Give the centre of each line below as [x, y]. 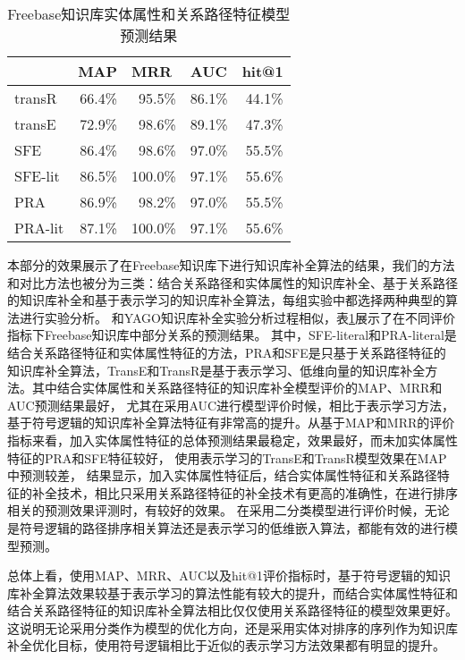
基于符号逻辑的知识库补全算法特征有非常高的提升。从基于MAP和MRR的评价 [231, 423]
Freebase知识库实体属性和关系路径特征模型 [149, 14]
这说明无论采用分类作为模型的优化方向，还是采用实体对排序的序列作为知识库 [232, 627]
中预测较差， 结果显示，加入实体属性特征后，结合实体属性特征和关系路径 [222, 475]
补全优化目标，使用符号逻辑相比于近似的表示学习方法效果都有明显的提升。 [226, 645]
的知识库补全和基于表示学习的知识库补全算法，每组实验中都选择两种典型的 [226, 300]
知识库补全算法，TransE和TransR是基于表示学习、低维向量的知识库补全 [216, 370]
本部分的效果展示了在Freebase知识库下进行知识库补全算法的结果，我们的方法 [231, 265]
